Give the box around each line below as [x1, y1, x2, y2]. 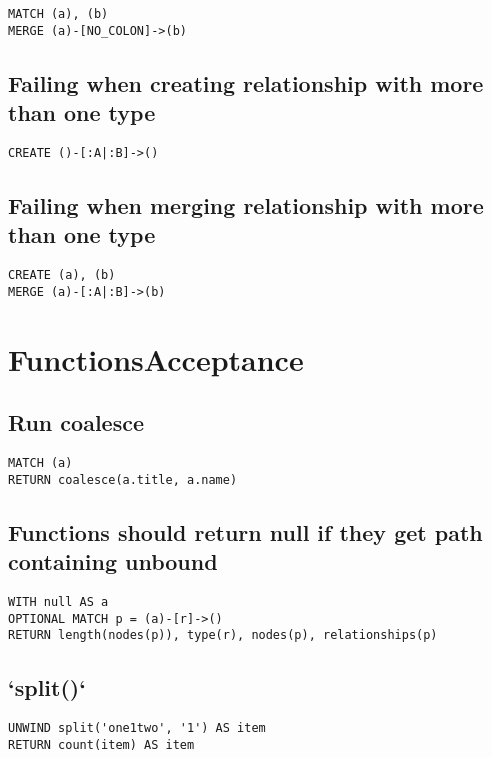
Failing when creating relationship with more [8, 67, 484, 98]
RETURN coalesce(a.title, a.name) [8, 472, 238, 487]
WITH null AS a [8, 594, 109, 609]
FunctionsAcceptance [8, 338, 304, 379]
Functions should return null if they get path [8, 516, 483, 547]
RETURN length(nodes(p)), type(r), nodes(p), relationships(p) [8, 628, 438, 643]
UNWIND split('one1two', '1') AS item [8, 721, 266, 736]
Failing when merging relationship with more [8, 189, 484, 220]
